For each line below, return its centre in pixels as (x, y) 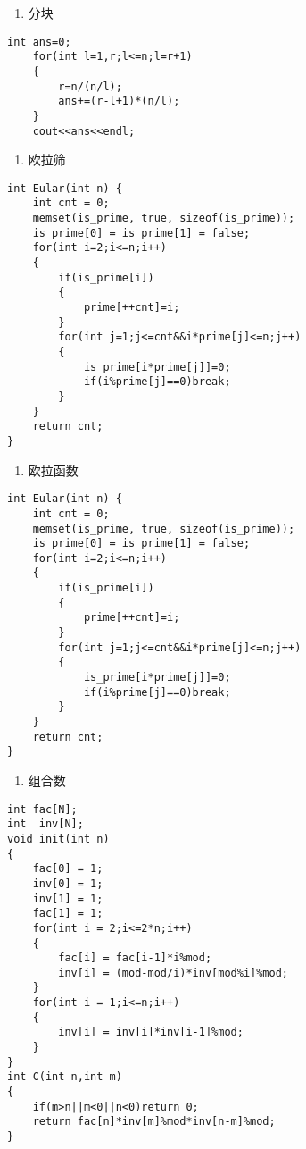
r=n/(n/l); (90, 86)
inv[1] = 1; (68, 898)
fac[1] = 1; (68, 914)
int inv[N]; (45, 824)
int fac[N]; (42, 809)
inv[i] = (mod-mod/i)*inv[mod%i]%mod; (173, 973)
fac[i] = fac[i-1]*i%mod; (135, 958)
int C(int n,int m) (65, 1077)
